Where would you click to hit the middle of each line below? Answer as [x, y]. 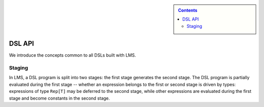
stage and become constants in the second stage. [59, 98]
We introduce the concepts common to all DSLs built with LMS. [73, 55]
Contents [188, 10]
